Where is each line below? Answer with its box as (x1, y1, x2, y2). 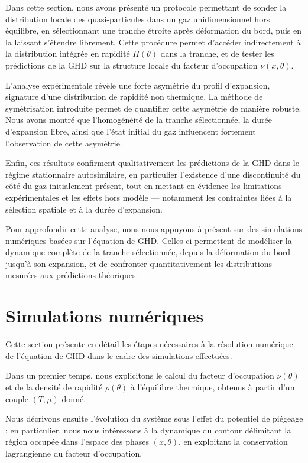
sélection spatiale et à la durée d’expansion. (5, 203, 163, 215)
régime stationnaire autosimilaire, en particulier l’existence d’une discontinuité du (5, 168, 301, 180)
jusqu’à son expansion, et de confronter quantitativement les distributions (5, 257, 272, 269)
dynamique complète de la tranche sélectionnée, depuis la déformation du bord (5, 246, 291, 258)
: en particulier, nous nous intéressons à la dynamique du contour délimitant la (5, 423, 291, 436)
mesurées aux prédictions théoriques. (5, 269, 138, 281)
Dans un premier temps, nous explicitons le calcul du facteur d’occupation (5, 369, 274, 382)
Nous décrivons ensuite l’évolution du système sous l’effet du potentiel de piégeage (5, 412, 303, 425)
